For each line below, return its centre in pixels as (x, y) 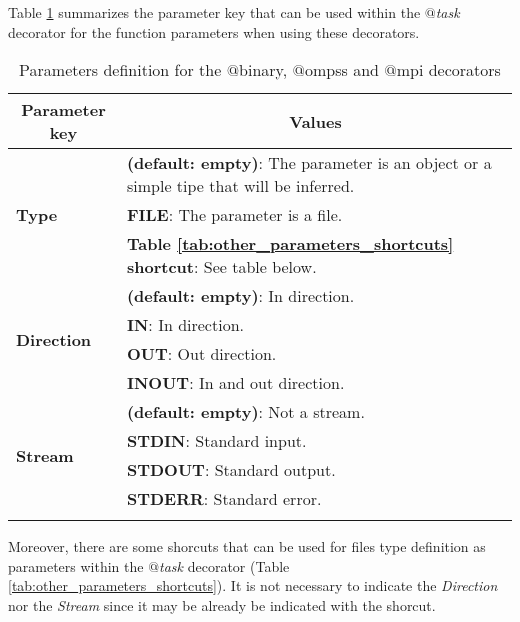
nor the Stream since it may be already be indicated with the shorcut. (222, 604)
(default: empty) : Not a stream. (245, 412)
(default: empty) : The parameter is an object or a (309, 163)
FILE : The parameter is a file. (234, 215)
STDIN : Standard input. (216, 441)
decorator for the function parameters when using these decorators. (214, 31)
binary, (263, 70)
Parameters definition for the (120, 70)
